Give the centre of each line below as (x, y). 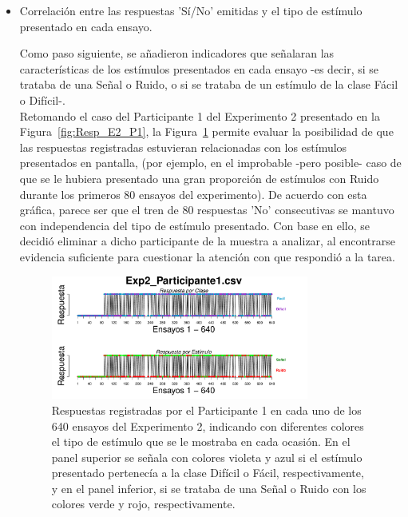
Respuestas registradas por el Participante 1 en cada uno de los (206, 410)
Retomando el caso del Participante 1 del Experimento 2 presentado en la (200, 115)
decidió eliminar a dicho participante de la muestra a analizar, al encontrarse (207, 241)
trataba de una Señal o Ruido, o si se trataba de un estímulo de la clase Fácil (209, 84)
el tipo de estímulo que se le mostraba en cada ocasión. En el (201, 441)
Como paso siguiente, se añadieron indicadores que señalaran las (177, 53)
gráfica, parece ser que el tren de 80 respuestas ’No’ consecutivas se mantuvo (207, 210)
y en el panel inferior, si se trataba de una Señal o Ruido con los (209, 488)
